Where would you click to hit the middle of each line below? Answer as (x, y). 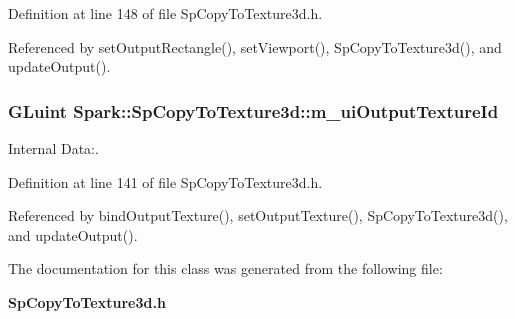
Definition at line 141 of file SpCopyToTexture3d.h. (165, 181)
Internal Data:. (53, 148)
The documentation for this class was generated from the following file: (225, 268)
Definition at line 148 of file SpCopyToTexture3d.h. (165, 13)
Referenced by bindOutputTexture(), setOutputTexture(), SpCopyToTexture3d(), (258, 215)
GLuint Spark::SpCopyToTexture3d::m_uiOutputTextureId (253, 110)
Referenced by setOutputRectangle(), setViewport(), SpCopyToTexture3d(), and (255, 46)
